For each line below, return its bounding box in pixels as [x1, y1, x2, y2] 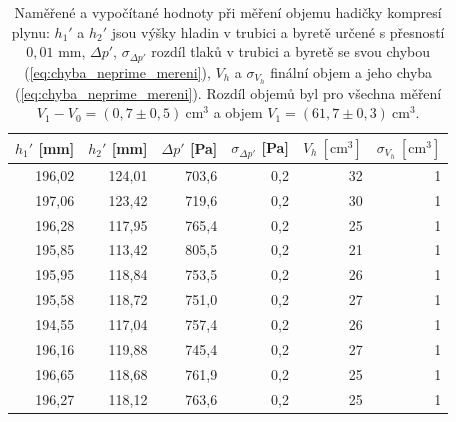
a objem [213, 102, 263, 123]
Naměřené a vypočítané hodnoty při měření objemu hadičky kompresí [14, 2, 442, 22]
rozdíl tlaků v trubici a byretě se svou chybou [151, 41, 430, 62]
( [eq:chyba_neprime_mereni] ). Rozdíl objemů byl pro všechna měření [14, 82, 442, 103]
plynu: [11, 21, 50, 42]
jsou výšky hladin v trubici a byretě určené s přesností [111, 21, 445, 42]
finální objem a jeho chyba [270, 61, 433, 82]
